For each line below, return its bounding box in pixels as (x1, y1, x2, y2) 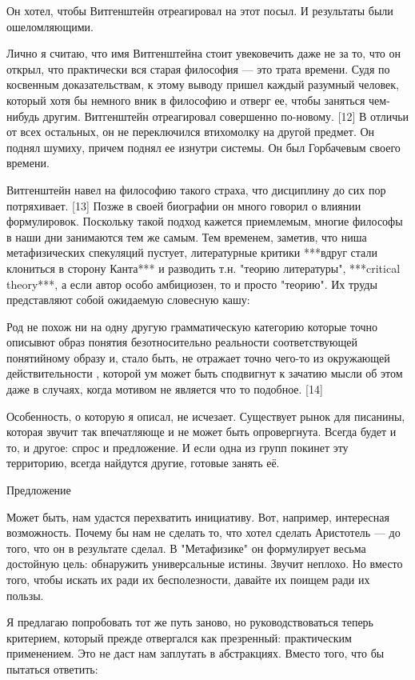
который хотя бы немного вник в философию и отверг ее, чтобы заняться (6, 91, 365, 108)
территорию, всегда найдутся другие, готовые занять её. (6, 454, 280, 471)
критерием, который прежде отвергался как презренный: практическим (6, 629, 352, 646)
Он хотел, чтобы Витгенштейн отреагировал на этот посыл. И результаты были (6, 2, 393, 18)
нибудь (6, 107, 40, 124)
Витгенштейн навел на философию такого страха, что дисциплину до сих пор (6, 181, 386, 198)
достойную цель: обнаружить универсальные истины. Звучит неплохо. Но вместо (6, 555, 403, 572)
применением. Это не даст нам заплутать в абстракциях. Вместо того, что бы (6, 645, 385, 662)
